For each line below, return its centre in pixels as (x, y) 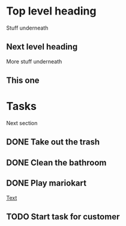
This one (23, 81)
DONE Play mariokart (46, 183)
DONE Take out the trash (53, 142)
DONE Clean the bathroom (56, 162)
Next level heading (42, 47)
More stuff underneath (34, 61)
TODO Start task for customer (63, 217)
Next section (22, 123)
